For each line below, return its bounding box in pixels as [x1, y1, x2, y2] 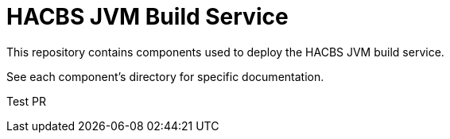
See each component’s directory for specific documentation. [6, 69, 324, 83]
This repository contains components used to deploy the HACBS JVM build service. [6, 44, 444, 59]
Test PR [6, 94, 46, 108]
